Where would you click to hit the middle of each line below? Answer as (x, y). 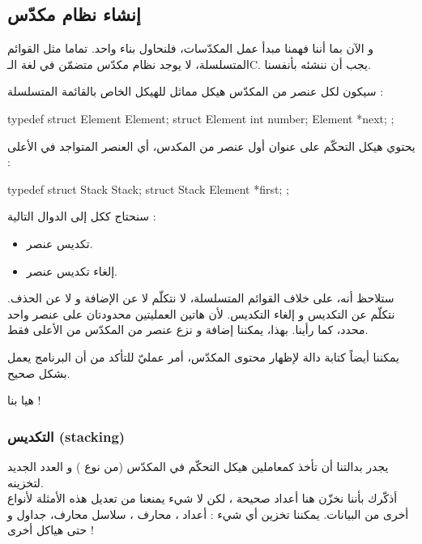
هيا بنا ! (24, 400)
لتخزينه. (26, 482)
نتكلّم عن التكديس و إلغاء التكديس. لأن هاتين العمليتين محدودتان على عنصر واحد (201, 313)
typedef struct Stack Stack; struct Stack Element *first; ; (148, 188)
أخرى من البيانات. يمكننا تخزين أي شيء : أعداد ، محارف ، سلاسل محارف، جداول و (208, 514)
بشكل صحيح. (39, 373)
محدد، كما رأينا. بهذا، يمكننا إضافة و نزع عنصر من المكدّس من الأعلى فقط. (188, 330)
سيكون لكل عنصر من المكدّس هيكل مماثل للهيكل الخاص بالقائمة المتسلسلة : (196, 91)
